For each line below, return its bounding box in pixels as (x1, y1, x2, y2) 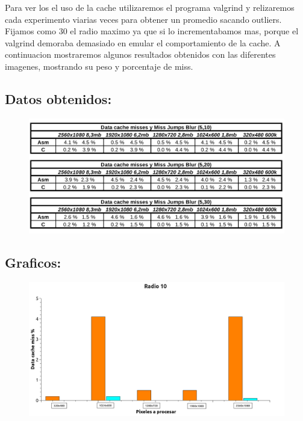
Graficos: (5, 253, 61, 272)
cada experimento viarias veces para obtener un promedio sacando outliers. (5, 13, 282, 25)
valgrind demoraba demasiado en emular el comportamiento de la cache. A (5, 36, 281, 49)
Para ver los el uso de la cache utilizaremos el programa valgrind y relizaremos (5, 1, 295, 13)
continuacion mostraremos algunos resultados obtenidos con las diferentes (5, 48, 276, 61)
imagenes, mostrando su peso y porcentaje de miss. (5, 60, 193, 72)
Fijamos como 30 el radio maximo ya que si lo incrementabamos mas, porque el (5, 25, 299, 37)
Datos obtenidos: (5, 89, 112, 108)
